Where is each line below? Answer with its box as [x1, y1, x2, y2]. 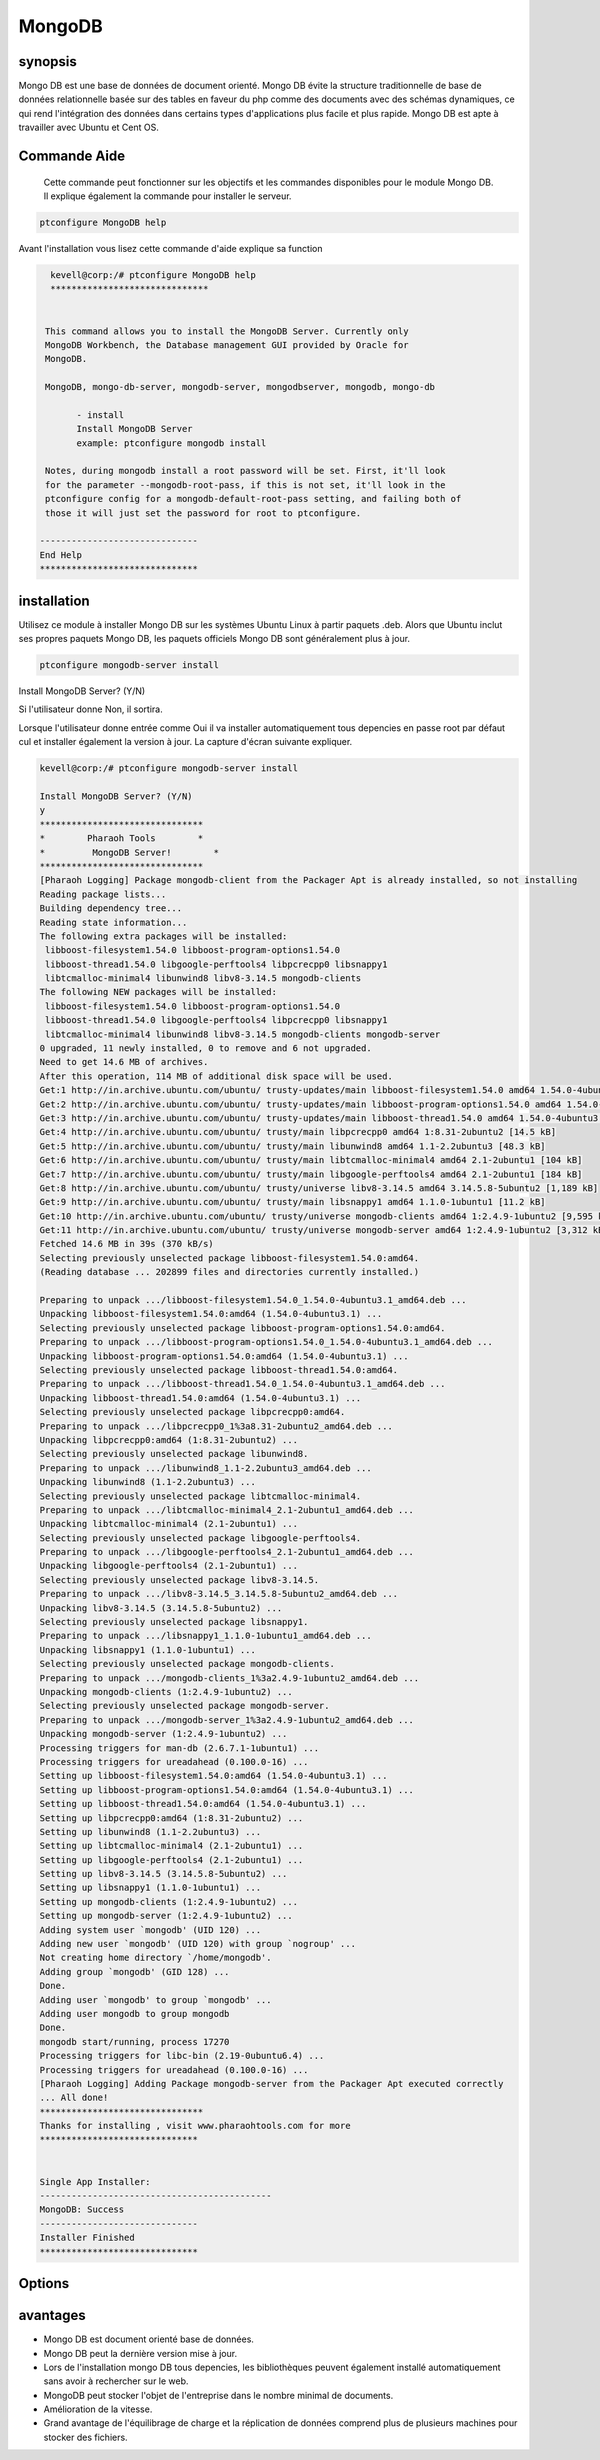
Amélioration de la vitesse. [43, 2403, 153, 2415]
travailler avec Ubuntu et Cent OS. [18, 121, 159, 134]
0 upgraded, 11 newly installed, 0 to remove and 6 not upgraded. [39, 1043, 372, 1054]
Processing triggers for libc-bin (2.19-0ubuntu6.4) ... [39, 2050, 325, 2062]
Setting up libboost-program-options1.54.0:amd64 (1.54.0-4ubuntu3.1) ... [39, 1784, 415, 1795]
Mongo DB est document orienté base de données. [43, 2333, 255, 2345]
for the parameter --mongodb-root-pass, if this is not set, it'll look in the [45, 479, 446, 490]
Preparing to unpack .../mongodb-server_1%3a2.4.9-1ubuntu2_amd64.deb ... [39, 1714, 415, 1725]
